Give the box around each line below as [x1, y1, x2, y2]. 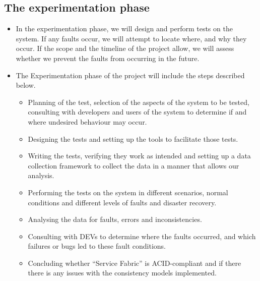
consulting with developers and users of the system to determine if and [28, 106, 247, 117]
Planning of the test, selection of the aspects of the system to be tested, [28, 96, 249, 107]
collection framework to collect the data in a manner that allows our [28, 160, 239, 171]
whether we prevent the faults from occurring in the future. [16, 52, 200, 63]
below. [16, 80, 36, 90]
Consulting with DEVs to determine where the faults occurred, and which [28, 231, 256, 241]
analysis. [28, 170, 54, 181]
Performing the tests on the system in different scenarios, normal [28, 187, 228, 197]
